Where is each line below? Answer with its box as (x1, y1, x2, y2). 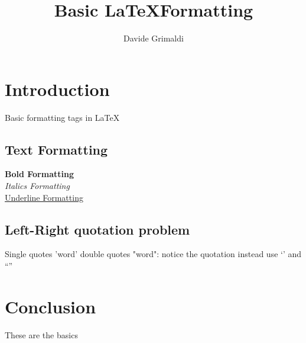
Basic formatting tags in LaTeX (5, 111, 120, 123)
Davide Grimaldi (123, 32, 184, 44)
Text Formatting (5, 140, 108, 158)
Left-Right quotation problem (5, 220, 190, 238)
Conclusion (5, 294, 96, 318)
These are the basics (5, 328, 78, 341)
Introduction (5, 76, 110, 101)
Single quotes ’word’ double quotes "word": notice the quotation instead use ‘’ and (5, 248, 302, 260)
